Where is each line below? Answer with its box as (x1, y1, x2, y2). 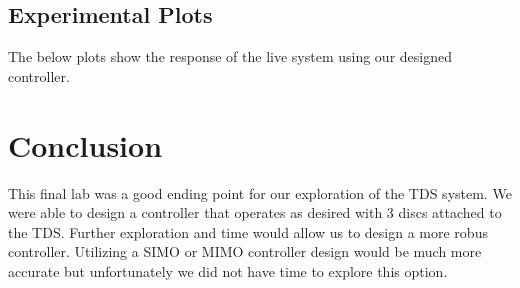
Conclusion (8, 124, 163, 165)
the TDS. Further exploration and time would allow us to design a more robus (8, 221, 488, 242)
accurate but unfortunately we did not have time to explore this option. (8, 260, 448, 281)
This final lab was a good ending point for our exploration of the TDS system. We (8, 182, 512, 203)
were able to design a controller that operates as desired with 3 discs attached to (8, 202, 502, 223)
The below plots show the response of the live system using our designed (8, 46, 452, 67)
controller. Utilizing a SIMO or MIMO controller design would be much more (8, 241, 482, 262)
